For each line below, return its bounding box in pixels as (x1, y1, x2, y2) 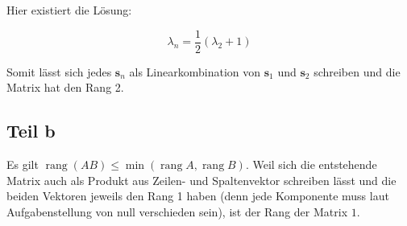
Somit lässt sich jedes (6, 63, 112, 80)
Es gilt (6, 156, 39, 173)
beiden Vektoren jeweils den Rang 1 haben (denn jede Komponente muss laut (6, 187, 389, 204)
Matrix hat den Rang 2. (6, 79, 124, 96)
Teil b (6, 118, 56, 143)
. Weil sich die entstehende (245, 156, 377, 173)
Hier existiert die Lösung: (6, 2, 132, 18)
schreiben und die (314, 63, 401, 80)
